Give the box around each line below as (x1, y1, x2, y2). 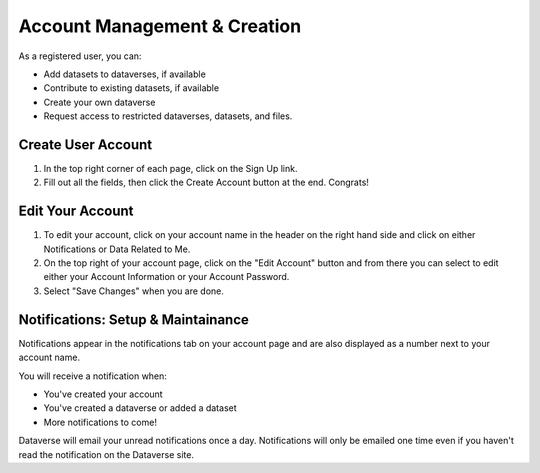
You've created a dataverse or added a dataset (43, 402, 237, 414)
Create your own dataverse (43, 96, 156, 108)
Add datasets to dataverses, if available (43, 68, 207, 80)
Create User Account (18, 136, 153, 153)
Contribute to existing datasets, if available (43, 82, 220, 94)
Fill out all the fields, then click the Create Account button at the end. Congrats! (43, 176, 370, 189)
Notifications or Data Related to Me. (43, 243, 191, 255)
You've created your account (43, 388, 164, 400)
